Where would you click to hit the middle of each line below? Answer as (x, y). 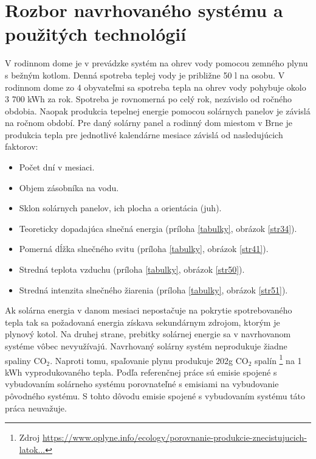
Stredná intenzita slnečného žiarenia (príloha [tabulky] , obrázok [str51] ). (153, 289)
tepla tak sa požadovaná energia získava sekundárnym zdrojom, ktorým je (143, 322)
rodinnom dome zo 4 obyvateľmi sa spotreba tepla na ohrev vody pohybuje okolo (156, 87)
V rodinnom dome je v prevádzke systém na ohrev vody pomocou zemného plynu (156, 63)
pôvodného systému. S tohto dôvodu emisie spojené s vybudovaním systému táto (155, 396)
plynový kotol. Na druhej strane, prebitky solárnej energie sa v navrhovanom (148, 334)
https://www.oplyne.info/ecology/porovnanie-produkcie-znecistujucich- (175, 437)
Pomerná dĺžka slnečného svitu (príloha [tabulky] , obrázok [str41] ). (144, 249)
